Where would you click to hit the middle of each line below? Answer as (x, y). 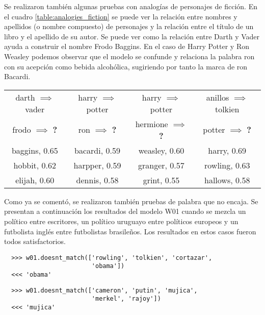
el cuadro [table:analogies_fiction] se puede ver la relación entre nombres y (121, 16)
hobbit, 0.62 (35, 165)
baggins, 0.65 (35, 150)
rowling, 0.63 (227, 165)
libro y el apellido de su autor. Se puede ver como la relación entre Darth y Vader (132, 36)
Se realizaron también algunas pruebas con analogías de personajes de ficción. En (131, 6)
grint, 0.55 (161, 180)
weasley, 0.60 (161, 150)
